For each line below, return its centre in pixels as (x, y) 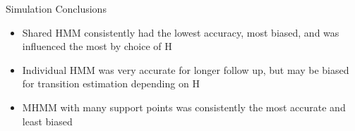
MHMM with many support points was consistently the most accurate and (184, 107)
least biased (47, 121)
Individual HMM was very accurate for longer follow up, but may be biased (186, 69)
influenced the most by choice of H (97, 46)
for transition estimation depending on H (111, 83)
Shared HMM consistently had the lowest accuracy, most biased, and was (181, 32)
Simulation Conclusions (56, 8)
